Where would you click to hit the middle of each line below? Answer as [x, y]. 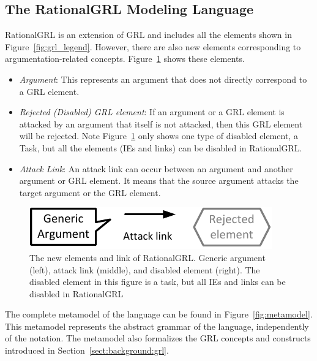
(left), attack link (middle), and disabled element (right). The [145, 269]
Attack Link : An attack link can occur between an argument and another [156, 168]
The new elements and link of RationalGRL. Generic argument [147, 257]
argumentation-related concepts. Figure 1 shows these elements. [125, 59]
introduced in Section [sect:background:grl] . [87, 350]
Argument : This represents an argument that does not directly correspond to [163, 79]
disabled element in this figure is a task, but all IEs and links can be [158, 282]
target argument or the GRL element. [90, 192]
